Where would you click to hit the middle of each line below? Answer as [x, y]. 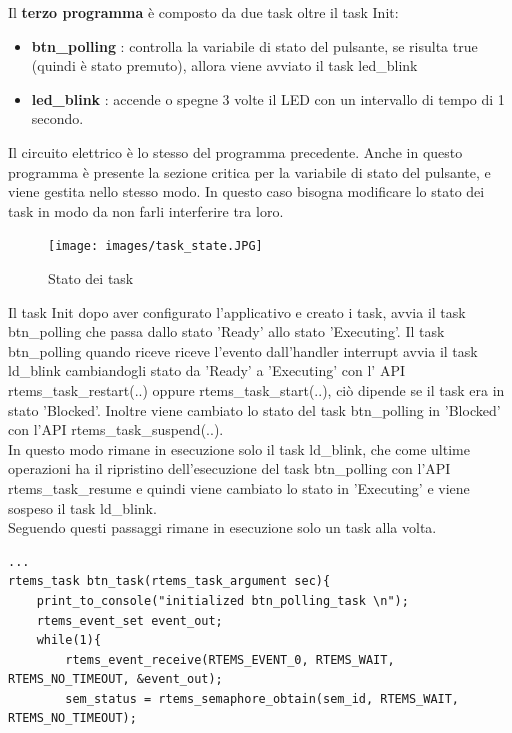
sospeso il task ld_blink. [82, 507]
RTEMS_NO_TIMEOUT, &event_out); [115, 679]
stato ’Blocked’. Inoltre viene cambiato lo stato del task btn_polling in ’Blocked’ [254, 409]
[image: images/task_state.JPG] [155, 246]
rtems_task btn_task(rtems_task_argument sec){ [169, 581]
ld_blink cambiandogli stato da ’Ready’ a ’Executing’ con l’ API [206, 370]
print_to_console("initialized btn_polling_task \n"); [222, 600]
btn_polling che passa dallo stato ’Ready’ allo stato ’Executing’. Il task [226, 331]
